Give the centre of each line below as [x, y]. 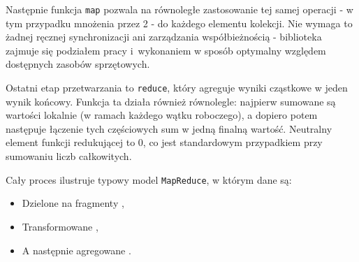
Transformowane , [60, 226]
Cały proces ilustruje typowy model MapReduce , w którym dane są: [149, 179]
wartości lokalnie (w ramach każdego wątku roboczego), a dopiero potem [162, 115]
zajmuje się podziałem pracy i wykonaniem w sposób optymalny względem [166, 50]
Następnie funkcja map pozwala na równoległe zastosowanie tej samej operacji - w [179, 9]
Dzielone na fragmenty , [73, 203]
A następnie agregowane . [76, 250]
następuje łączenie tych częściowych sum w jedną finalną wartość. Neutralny [169, 128]
